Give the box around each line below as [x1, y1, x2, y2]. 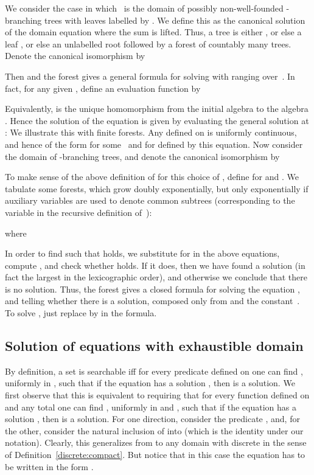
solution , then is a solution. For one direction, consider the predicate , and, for [5, 412, 300, 425]
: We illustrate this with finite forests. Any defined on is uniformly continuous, [5, 126, 297, 139]
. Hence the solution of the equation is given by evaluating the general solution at [5, 114, 309, 127]
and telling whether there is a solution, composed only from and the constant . [5, 294, 300, 307]
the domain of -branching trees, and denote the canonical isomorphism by [5, 150, 280, 162]
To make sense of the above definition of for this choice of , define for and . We [5, 170, 299, 183]
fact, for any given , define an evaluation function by [5, 81, 201, 94]
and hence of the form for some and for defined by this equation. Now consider [5, 137, 303, 150]
